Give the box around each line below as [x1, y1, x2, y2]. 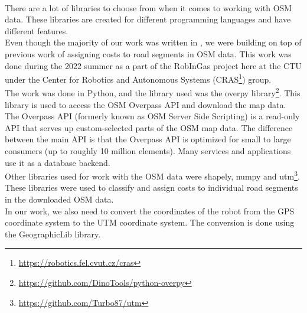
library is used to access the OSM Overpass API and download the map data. [5, 98, 286, 110]
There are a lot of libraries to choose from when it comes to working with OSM [5, 1, 292, 14]
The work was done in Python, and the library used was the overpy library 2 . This [5, 85, 301, 99]
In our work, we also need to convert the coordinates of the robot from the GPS [5, 204, 295, 217]
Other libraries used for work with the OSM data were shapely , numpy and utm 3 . [5, 168, 300, 182]
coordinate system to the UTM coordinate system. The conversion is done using [5, 216, 295, 229]
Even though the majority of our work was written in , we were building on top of [5, 36, 302, 48]
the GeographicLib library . [5, 227, 101, 240]
